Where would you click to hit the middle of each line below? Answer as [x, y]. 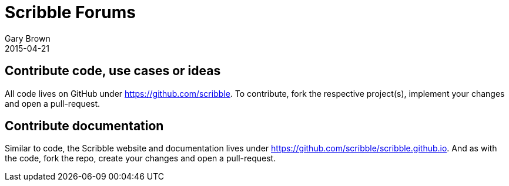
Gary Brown [28, 38]
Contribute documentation [84, 126]
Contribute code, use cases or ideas [113, 71]
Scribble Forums [70, 12]
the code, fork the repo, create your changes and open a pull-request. [140, 158]
